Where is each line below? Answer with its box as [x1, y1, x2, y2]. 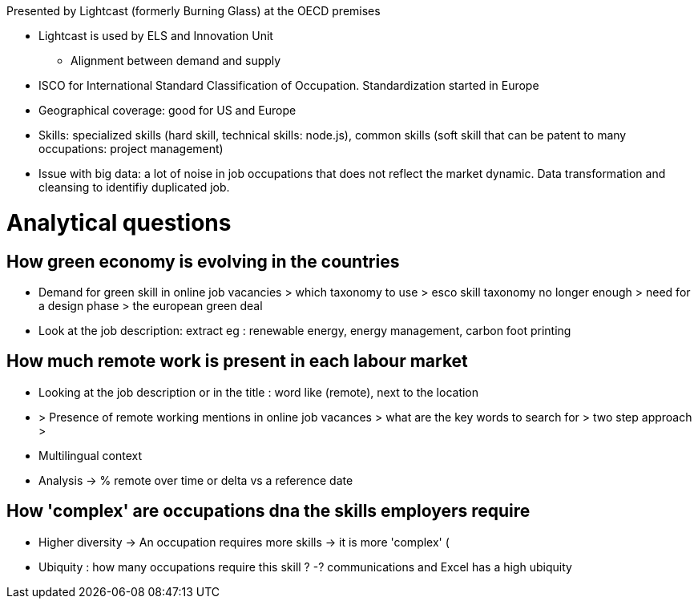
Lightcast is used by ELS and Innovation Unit [38, 29, 273, 42]
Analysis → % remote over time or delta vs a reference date [38, 473, 353, 487]
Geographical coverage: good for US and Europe [38, 103, 297, 117]
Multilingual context [38, 448, 143, 462]
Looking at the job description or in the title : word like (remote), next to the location [38, 385, 479, 399]
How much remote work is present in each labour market [6, 351, 468, 372]
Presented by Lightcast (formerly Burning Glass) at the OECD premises [6, 4, 381, 18]
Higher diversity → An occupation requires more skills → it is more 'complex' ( [38, 534, 450, 549]
